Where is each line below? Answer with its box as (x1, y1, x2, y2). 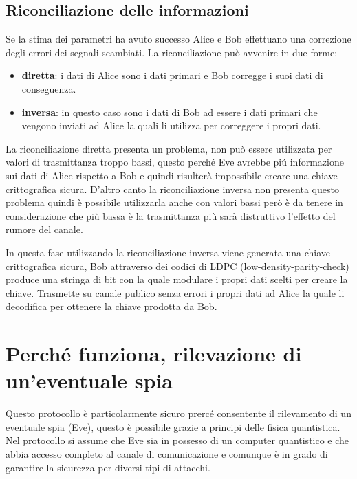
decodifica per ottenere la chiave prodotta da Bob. (6, 299, 217, 313)
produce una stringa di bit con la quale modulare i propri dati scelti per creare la (6, 272, 348, 287)
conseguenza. (21, 81, 76, 96)
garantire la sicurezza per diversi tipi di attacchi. (6, 460, 210, 474)
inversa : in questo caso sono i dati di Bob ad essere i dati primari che (21, 104, 318, 119)
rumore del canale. (6, 222, 83, 236)
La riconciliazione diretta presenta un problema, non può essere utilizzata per (6, 141, 332, 155)
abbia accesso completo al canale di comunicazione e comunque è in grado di (6, 446, 328, 460)
